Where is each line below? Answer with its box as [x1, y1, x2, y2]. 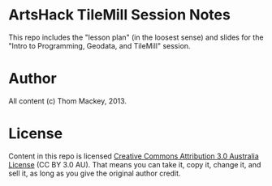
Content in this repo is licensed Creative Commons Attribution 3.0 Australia [8, 151, 260, 161]
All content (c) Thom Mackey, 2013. [8, 95, 127, 106]
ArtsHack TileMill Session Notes [8, 6, 231, 24]
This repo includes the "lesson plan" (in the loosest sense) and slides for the [8, 32, 264, 42]
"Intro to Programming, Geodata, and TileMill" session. [8, 40, 191, 50]
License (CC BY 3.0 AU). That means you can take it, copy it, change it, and [8, 159, 261, 169]
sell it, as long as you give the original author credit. [8, 168, 181, 178]
